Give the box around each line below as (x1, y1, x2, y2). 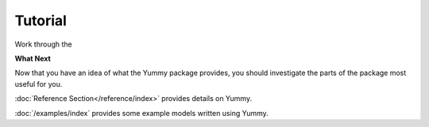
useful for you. (14, 79, 63, 88)
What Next (14, 54, 51, 63)
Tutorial (14, 12, 68, 29)
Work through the (14, 39, 72, 49)
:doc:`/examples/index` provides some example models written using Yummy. (14, 108, 269, 118)
